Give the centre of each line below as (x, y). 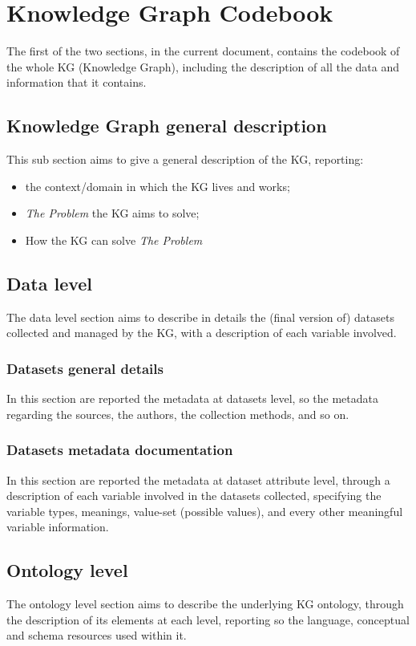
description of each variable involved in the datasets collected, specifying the (194, 496)
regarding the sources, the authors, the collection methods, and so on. (178, 414)
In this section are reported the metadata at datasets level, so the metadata (193, 398)
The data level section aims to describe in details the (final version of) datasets (200, 317)
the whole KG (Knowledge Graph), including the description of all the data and (203, 66)
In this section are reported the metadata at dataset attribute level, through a (198, 479)
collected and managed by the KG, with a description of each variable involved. (202, 333)
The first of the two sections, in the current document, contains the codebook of (203, 51)
